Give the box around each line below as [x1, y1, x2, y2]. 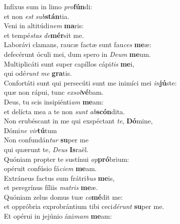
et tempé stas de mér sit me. [4, 30, 84, 40]
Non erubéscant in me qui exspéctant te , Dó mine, [4, 116, 153, 126]
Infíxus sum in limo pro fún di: [4, 1, 92, 11]
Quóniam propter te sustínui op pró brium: [4, 154, 129, 164]
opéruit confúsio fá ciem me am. [4, 163, 97, 173]
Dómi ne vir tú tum [4, 125, 57, 135]
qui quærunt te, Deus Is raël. [4, 144, 89, 154]
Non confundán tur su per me [4, 135, 89, 145]
